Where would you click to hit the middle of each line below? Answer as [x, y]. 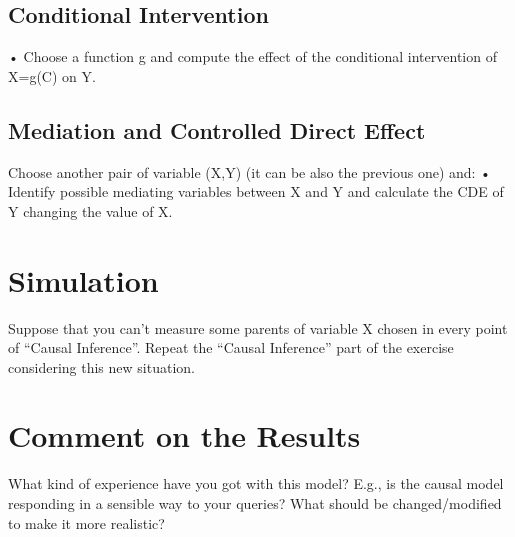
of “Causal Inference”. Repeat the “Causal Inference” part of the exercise [231, 347]
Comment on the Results [184, 435]
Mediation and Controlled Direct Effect [217, 129]
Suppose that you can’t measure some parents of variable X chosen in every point [258, 327]
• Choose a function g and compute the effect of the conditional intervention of [252, 56]
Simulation [83, 279]
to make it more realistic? [86, 522]
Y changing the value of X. [90, 210]
